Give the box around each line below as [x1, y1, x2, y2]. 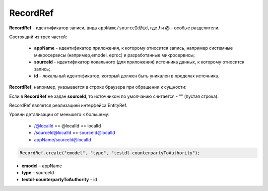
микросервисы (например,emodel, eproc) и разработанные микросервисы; [34, 52, 196, 58]
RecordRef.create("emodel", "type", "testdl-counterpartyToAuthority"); [19, 150, 201, 156]
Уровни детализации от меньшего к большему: [9, 112, 110, 118]
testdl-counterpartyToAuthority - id [21, 177, 97, 183]
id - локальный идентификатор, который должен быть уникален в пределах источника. [34, 72, 219, 79]
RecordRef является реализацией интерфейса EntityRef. [9, 102, 128, 109]
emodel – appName [21, 163, 62, 169]
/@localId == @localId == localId [34, 123, 101, 128]
